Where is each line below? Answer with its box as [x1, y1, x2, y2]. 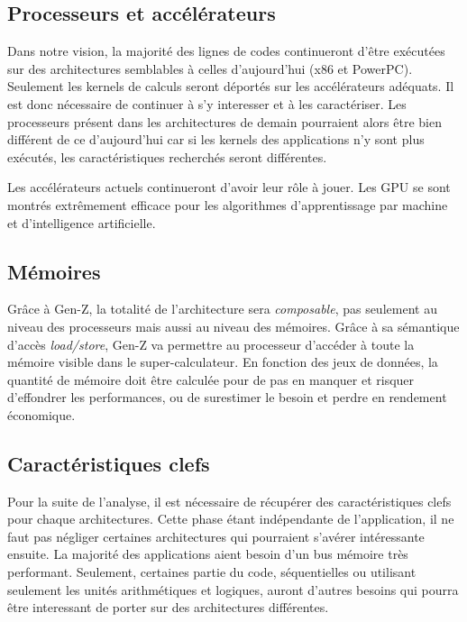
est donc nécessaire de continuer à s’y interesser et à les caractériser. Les [7, 94, 407, 113]
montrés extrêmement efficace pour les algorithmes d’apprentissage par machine [7, 195, 448, 214]
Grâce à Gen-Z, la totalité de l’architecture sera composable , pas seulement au [7, 299, 437, 318]
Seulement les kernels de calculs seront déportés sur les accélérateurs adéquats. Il [7, 77, 454, 96]
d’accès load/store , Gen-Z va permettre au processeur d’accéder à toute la [7, 334, 415, 353]
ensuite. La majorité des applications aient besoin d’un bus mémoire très [7, 544, 408, 563]
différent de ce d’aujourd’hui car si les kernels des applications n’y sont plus [7, 130, 425, 149]
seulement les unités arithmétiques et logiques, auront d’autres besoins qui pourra [7, 580, 459, 599]
